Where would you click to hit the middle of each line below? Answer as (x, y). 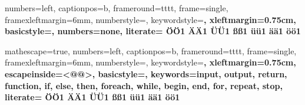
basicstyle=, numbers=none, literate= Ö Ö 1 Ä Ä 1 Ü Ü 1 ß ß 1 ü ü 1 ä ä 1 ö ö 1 (153, 31)
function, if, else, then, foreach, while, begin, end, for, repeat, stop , (144, 85)
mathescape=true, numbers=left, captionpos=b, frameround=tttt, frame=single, (151, 50)
